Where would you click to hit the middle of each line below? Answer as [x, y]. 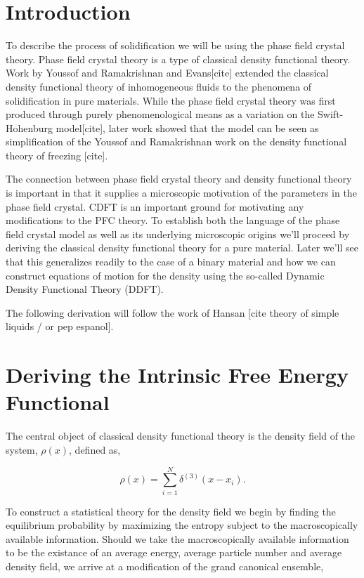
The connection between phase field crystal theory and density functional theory [179, 179]
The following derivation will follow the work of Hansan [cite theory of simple [173, 312]
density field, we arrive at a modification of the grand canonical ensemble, [165, 566]
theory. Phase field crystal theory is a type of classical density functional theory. [178, 59]
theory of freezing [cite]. [57, 155]
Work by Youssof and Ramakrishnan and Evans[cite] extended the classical [167, 73]
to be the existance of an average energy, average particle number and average [174, 552]
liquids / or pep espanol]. [60, 326]
